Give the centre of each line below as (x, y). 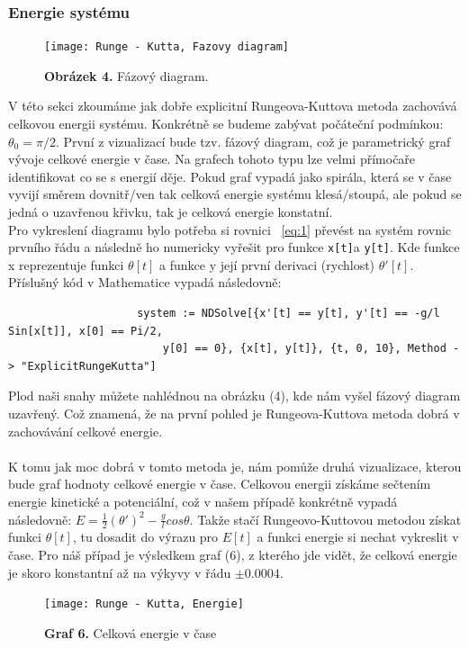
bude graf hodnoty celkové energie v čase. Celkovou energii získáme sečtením (220, 484)
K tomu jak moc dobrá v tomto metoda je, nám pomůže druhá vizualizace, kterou (235, 466)
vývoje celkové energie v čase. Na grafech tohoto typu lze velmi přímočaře (212, 159)
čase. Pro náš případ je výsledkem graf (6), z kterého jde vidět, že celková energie (233, 555)
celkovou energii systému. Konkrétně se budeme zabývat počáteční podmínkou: (226, 124)
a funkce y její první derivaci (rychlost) (267, 264)
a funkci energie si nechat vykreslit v (358, 537)
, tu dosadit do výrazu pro (145, 537)
